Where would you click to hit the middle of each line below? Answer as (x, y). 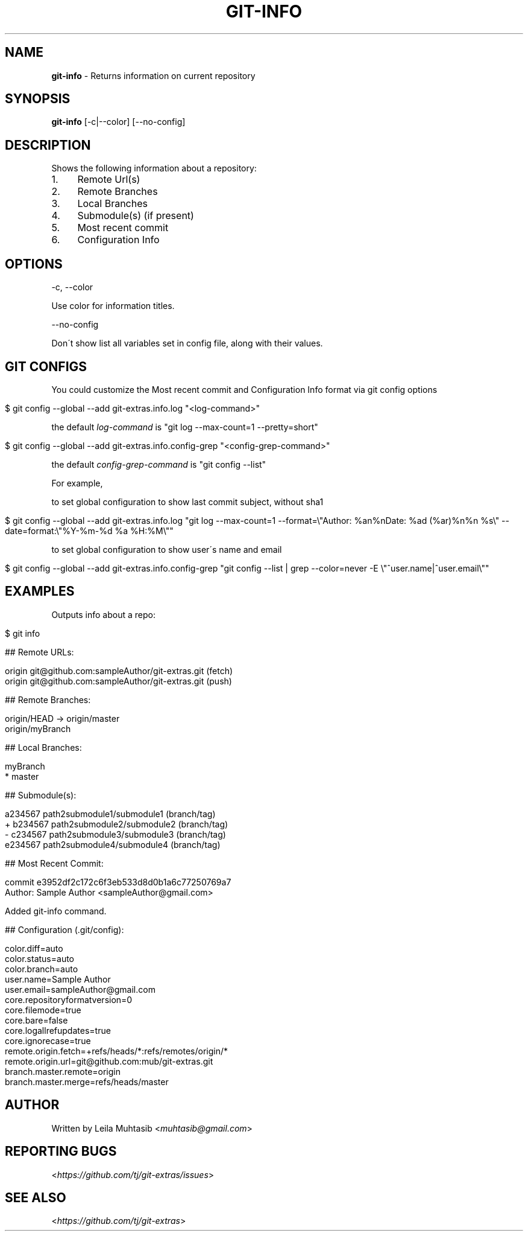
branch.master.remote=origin (63, 1071)
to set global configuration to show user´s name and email (167, 549)
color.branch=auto (42, 969)
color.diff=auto (34, 948)
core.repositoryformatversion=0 (69, 999)
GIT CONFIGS (46, 366)
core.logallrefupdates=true (58, 1030)
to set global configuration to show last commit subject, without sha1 (187, 502)
